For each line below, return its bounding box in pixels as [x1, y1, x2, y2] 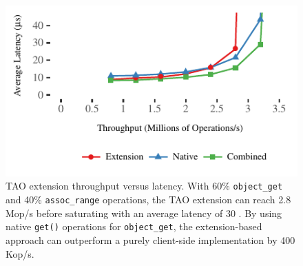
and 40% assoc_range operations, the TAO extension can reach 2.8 [6, 192, 291, 207]
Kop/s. [6, 246, 34, 260]
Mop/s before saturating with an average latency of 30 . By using [6, 205, 282, 220]
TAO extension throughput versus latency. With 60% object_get [6, 178, 283, 193]
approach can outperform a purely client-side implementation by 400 [6, 232, 295, 247]
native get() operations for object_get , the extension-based [6, 219, 262, 234]
